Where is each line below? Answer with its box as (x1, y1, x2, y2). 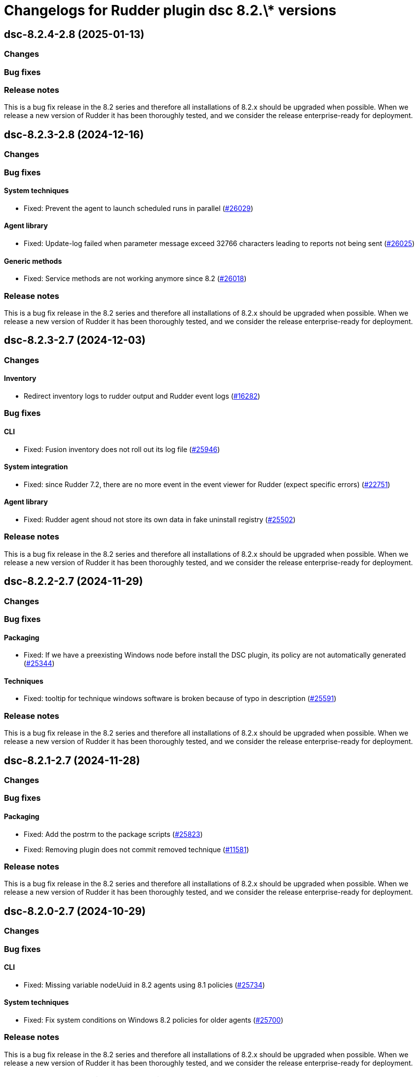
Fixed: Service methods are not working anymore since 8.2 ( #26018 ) (24, 274, 247, 283)
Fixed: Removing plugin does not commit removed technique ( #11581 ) (24, 845, 249, 854)
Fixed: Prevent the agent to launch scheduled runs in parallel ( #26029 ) (24, 204, 254, 212)
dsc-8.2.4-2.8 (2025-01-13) (4, 28, 145, 41)
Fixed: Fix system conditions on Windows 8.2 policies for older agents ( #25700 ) (24, 1016, 284, 1025)
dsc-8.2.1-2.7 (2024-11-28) (4, 754, 140, 767)
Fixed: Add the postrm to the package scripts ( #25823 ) (24, 829, 203, 838)
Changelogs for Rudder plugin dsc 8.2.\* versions (4, 2, 337, 19)
